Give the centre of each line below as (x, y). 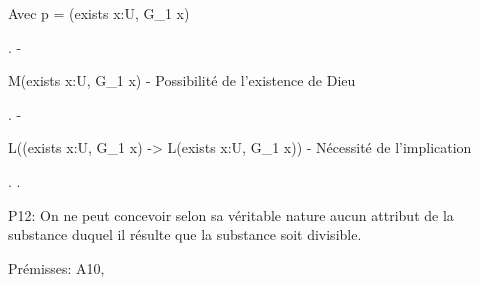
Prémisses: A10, (56, 267)
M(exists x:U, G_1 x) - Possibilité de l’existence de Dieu (182, 80)
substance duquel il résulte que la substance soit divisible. (185, 234)
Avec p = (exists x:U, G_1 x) (99, 13)
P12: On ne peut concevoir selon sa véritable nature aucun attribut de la (231, 214)
